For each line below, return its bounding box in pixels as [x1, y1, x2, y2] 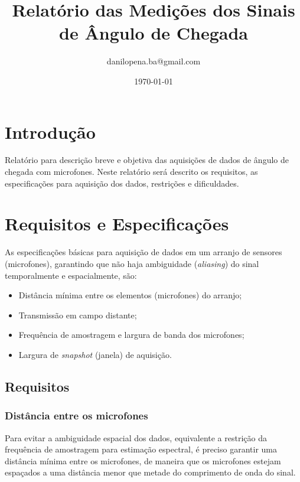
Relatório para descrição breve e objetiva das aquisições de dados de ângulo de [5, 154, 289, 166]
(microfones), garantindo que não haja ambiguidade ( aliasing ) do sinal [5, 257, 259, 269]
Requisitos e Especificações [5, 211, 229, 236]
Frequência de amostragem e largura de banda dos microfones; [18, 328, 244, 341]
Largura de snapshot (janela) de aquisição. [18, 348, 172, 360]
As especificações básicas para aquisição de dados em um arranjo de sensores [5, 246, 282, 258]
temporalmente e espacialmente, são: [5, 269, 137, 281]
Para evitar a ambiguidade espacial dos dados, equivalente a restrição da [5, 431, 267, 444]
